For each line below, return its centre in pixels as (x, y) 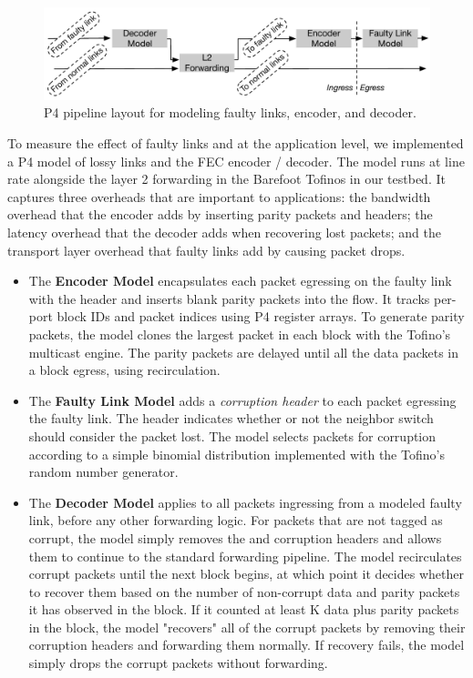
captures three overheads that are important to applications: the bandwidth (219, 196)
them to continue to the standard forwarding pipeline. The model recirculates (245, 556)
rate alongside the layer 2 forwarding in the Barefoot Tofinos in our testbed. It (226, 179)
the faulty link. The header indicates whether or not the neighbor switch (231, 418)
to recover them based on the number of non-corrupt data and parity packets (244, 591)
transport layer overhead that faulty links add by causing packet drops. (206, 250)
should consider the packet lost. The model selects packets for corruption (232, 435)
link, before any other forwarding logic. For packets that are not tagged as (236, 520)
